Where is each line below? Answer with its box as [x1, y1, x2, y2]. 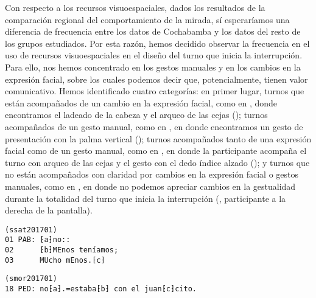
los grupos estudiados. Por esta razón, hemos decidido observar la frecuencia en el [5, 36, 310, 49]
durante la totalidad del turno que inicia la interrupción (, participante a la [5, 192, 286, 204]
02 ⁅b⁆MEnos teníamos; [5, 246, 119, 254]
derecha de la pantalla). [5, 204, 93, 217]
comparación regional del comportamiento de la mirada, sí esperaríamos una [5, 13, 290, 26]
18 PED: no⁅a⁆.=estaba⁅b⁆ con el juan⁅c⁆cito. [5, 284, 197, 293]
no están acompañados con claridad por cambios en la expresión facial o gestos [5, 168, 298, 181]
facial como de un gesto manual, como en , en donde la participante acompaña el [5, 144, 307, 157]
